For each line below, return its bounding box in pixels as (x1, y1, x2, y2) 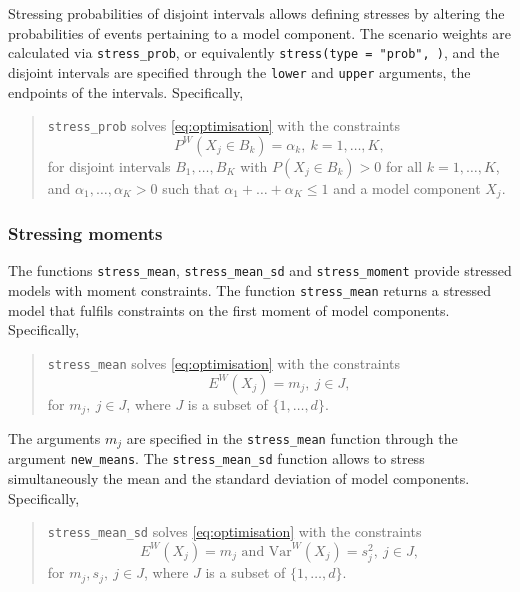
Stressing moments (8, 221, 163, 246)
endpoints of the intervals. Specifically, (8, 81, 244, 102)
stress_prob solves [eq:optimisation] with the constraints (47, 115, 400, 136)
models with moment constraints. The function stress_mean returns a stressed (8, 280, 492, 301)
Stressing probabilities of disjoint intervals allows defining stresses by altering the (8, 3, 505, 23)
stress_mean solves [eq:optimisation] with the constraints (47, 352, 400, 373)
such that (162, 177, 220, 198)
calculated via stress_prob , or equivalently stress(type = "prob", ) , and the (8, 42, 500, 63)
